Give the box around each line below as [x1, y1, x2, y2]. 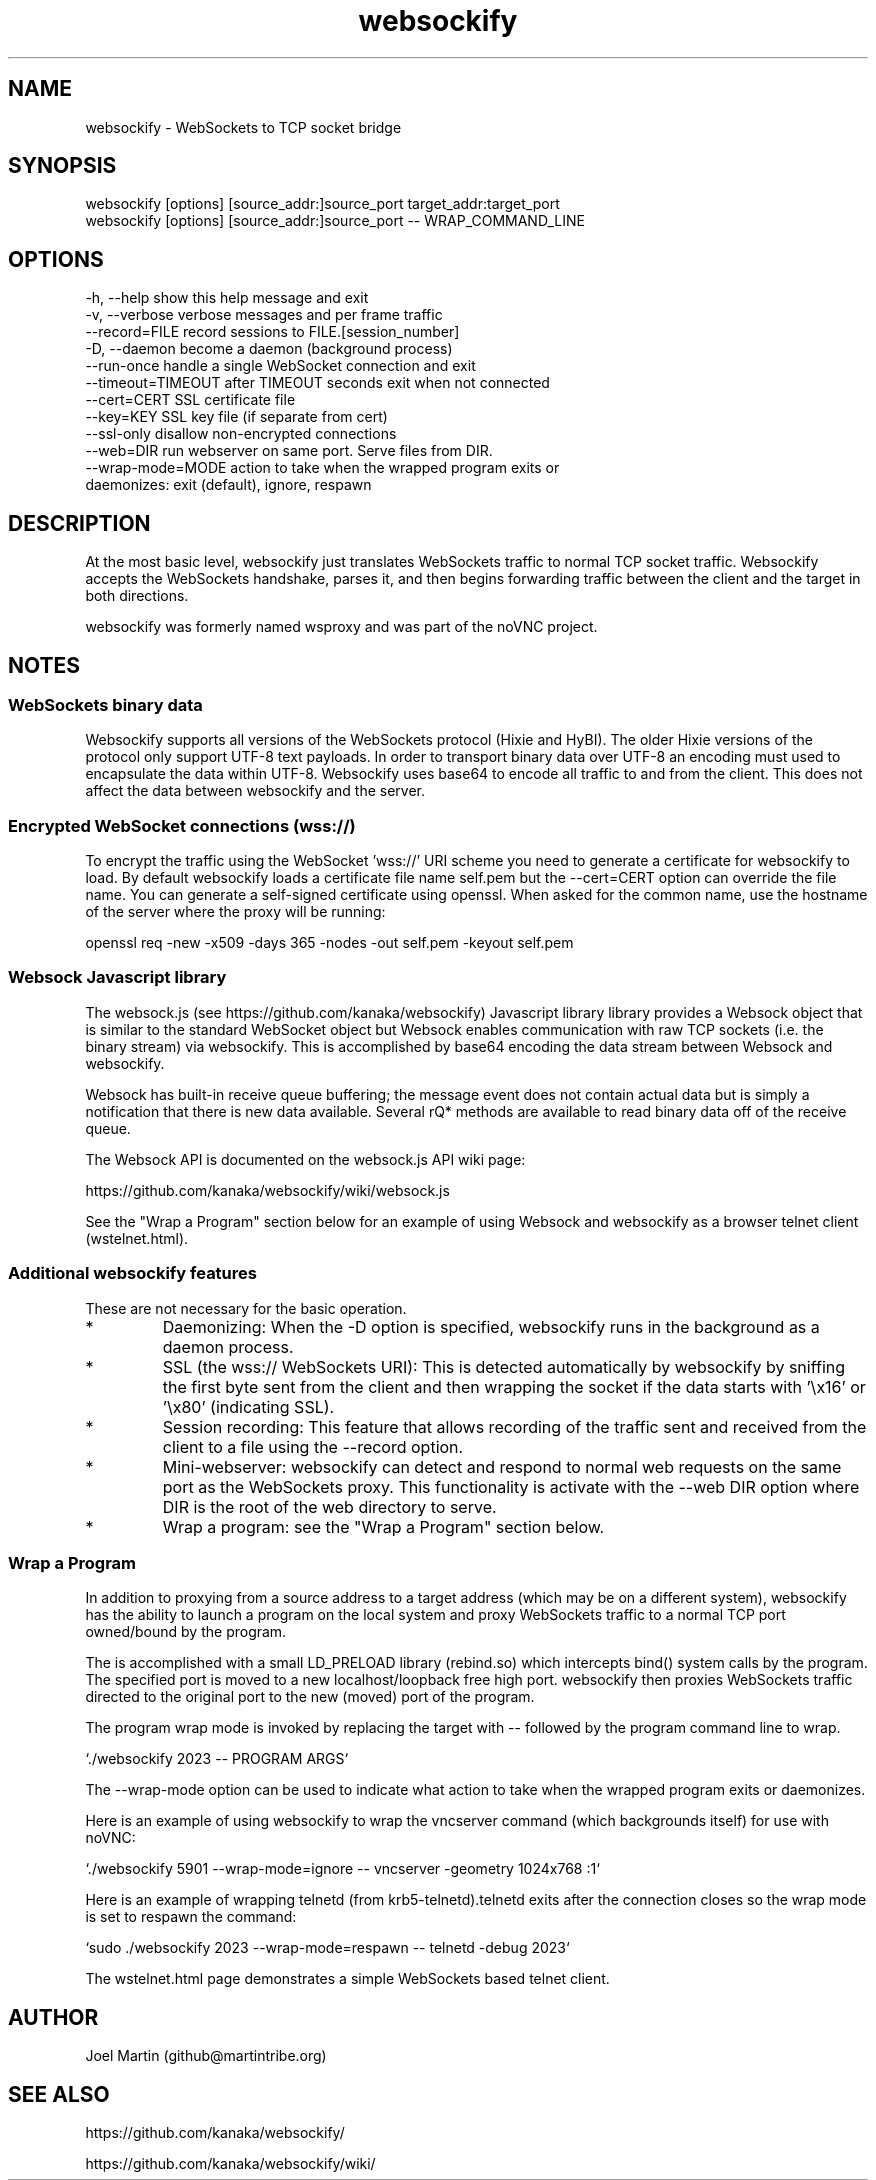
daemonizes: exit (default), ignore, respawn [85, 476, 372, 494]
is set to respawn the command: [85, 1908, 297, 1926]
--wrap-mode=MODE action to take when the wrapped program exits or [85, 459, 560, 477]
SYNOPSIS [8, 153, 117, 179]
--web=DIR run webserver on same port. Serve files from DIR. [85, 442, 493, 460]
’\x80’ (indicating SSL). [162, 1396, 335, 1417]
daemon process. [162, 1336, 294, 1357]
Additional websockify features [8, 1263, 257, 1284]
